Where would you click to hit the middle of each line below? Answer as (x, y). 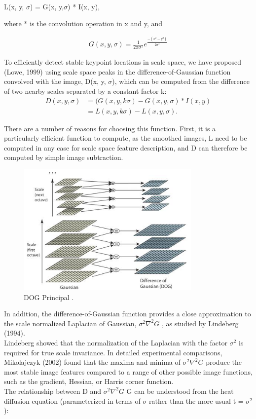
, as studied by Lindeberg (200, 323)
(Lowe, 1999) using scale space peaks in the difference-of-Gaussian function (117, 71)
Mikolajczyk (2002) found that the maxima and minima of (92, 362)
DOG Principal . (49, 297)
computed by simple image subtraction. (64, 157)
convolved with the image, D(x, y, (55, 81)
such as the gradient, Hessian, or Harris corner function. (89, 381)
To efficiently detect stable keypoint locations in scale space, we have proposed (123, 62)
